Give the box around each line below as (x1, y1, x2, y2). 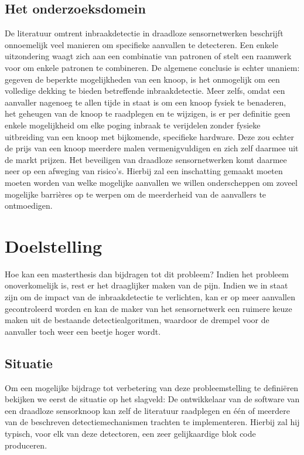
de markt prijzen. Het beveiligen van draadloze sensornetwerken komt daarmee (5, 153, 287, 165)
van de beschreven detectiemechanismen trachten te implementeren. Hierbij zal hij (5, 416, 300, 428)
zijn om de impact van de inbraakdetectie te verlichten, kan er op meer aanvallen (5, 291, 295, 303)
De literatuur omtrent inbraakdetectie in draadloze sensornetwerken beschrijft (5, 27, 283, 39)
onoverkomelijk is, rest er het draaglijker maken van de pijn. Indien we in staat (5, 279, 288, 291)
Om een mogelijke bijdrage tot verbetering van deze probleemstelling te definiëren (5, 381, 299, 393)
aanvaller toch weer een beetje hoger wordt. (5, 325, 161, 337)
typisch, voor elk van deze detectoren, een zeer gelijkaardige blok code (5, 427, 256, 439)
